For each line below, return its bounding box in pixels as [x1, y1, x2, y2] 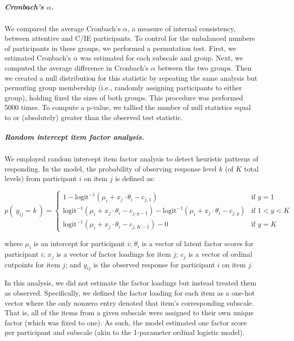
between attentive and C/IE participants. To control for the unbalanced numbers [5, 33, 255, 43]
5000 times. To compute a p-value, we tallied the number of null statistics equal [5, 102, 251, 112]
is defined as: [115, 173, 155, 184]
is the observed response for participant [93, 259, 215, 269]
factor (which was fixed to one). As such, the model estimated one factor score [5, 317, 247, 327]
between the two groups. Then [157, 62, 252, 73]
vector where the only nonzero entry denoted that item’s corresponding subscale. [5, 297, 254, 308]
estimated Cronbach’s [5, 52, 71, 63]
